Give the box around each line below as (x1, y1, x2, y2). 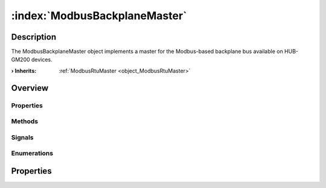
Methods (11, 117, 39, 126)
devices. (31, 56, 53, 63)
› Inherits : (11, 67, 37, 74)
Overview (11, 83, 49, 93)
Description (11, 32, 57, 42)
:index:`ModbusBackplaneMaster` (11, 9, 187, 22)
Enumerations (11, 149, 54, 157)
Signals (11, 133, 34, 141)
